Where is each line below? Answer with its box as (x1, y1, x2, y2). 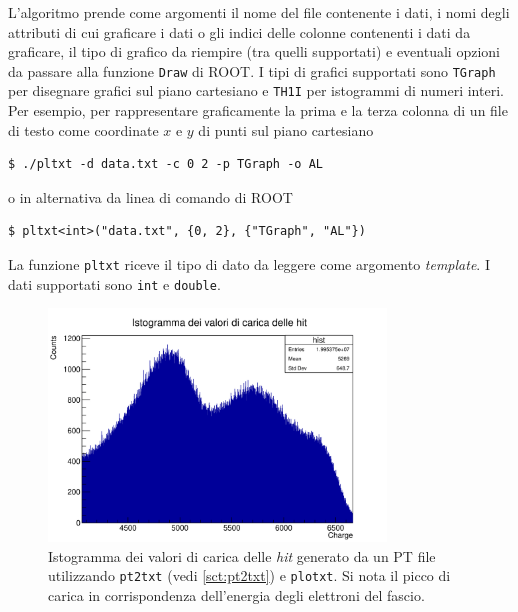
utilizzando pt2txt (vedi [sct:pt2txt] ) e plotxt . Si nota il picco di (48, 565, 451, 586)
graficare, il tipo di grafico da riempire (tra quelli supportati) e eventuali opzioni (8, 41, 500, 62)
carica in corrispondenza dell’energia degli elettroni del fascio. (48, 585, 425, 606)
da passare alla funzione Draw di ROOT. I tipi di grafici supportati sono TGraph (8, 60, 496, 81)
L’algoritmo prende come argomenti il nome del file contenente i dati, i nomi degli (8, 2, 510, 22)
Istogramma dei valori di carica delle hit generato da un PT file (48, 545, 436, 566)
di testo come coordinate (8, 119, 159, 140)
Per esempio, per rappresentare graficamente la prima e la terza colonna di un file (8, 100, 508, 121)
